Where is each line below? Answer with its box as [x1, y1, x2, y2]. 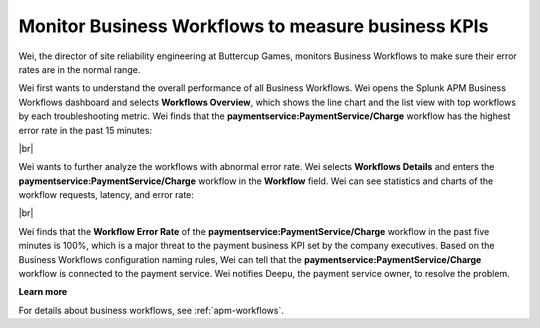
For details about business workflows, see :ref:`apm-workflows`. [18, 304, 285, 316]
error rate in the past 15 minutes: [18, 124, 153, 136]
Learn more [18, 286, 68, 298]
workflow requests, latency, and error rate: [18, 189, 195, 201]
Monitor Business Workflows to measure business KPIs [18, 15, 489, 37]
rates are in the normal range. [18, 63, 141, 75]
